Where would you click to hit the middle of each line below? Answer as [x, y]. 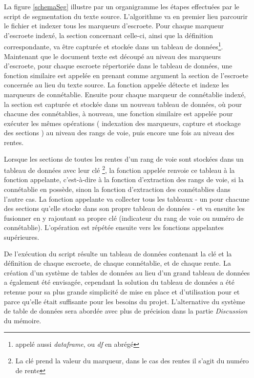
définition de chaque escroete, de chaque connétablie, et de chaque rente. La [117, 263]
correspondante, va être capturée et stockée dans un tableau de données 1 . [114, 46]
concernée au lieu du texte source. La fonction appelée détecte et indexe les [116, 85]
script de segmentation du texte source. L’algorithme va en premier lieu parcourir [126, 16]
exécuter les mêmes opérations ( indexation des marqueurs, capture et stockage [122, 123]
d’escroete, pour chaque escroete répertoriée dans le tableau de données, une [118, 66]
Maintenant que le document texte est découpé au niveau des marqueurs [113, 56]
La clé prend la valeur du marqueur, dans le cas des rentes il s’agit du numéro [132, 360]
